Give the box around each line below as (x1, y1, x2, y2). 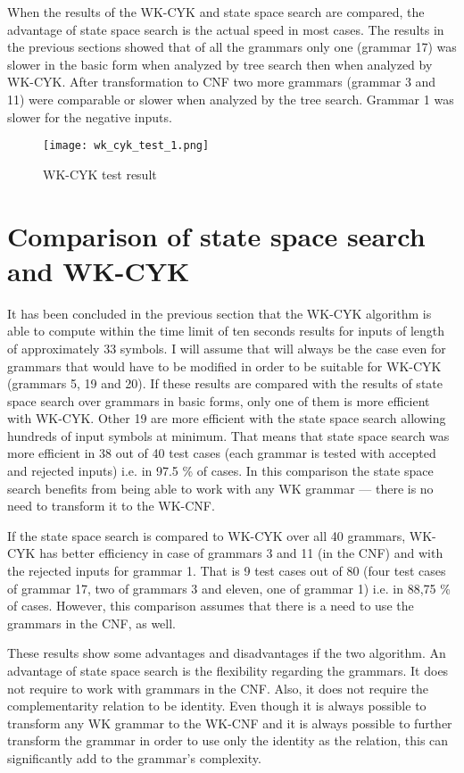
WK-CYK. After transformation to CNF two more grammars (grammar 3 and (7, 72, 436, 91)
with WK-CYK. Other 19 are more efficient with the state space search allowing (7, 409, 446, 428)
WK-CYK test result (43, 164, 157, 183)
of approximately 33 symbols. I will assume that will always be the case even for (7, 338, 446, 357)
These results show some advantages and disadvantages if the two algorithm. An (7, 644, 446, 662)
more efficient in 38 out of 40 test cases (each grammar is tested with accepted (7, 444, 436, 462)
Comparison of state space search (7, 217, 426, 254)
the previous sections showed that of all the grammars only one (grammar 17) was (7, 37, 457, 56)
